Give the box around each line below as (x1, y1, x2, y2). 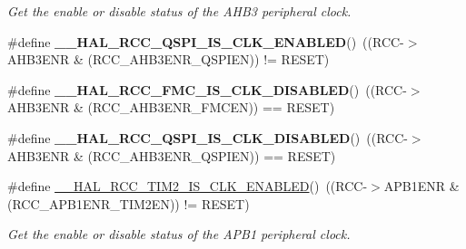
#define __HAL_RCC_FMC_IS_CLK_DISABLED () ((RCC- (7, 80, 407, 99)
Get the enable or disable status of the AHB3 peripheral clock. (7, 2, 352, 20)
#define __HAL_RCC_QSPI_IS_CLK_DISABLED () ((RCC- (7, 128, 408, 147)
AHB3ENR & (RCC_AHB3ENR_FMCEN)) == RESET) (7, 98, 335, 117)
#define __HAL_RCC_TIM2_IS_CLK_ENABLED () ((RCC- (7, 177, 368, 196)
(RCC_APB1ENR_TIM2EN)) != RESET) (7, 194, 250, 213)
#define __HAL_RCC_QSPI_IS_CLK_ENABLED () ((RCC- (7, 32, 404, 51)
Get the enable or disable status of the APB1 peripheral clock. (7, 225, 351, 244)
